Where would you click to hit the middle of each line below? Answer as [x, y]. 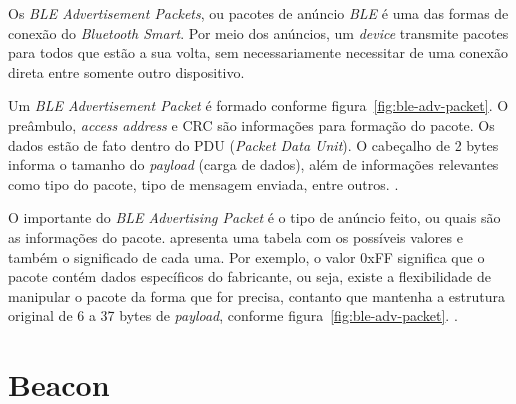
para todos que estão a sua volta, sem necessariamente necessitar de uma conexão [258, 52]
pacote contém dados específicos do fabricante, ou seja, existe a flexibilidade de [249, 276]
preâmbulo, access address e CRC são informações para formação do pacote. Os [251, 124]
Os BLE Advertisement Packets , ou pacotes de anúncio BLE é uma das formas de [258, 13]
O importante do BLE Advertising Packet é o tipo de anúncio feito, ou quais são [254, 217]
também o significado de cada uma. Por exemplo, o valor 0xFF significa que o [246, 256]
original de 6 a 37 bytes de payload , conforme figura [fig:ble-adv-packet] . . [233, 315]
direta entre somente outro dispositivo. [126, 71]
